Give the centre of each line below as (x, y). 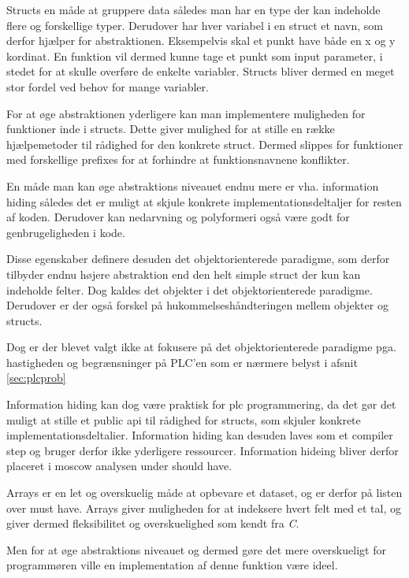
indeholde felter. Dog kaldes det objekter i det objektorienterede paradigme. (190, 289)
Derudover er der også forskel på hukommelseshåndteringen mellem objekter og (197, 305)
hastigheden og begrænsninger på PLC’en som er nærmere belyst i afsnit (182, 362)
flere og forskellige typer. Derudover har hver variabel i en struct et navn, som (195, 25)
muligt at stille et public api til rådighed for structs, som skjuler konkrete (184, 419)
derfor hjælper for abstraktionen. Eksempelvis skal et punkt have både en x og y (201, 41)
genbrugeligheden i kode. (66, 232)
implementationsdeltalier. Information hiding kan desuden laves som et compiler (200, 435)
